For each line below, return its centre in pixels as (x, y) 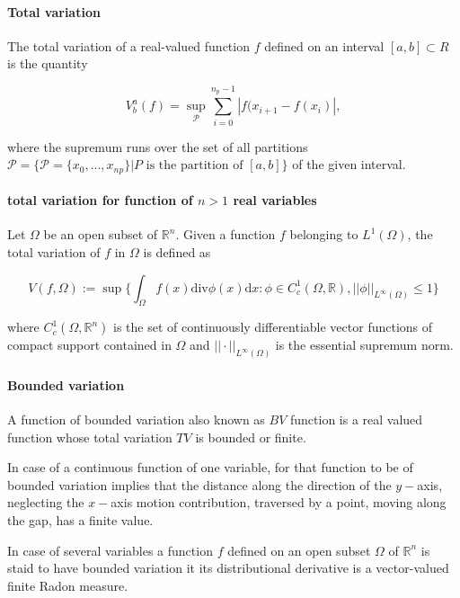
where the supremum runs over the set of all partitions (158, 146)
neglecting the (46, 502)
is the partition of (195, 166)
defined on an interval (324, 45)
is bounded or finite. (251, 437)
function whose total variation (90, 437)
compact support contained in (89, 345)
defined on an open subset (299, 550)
